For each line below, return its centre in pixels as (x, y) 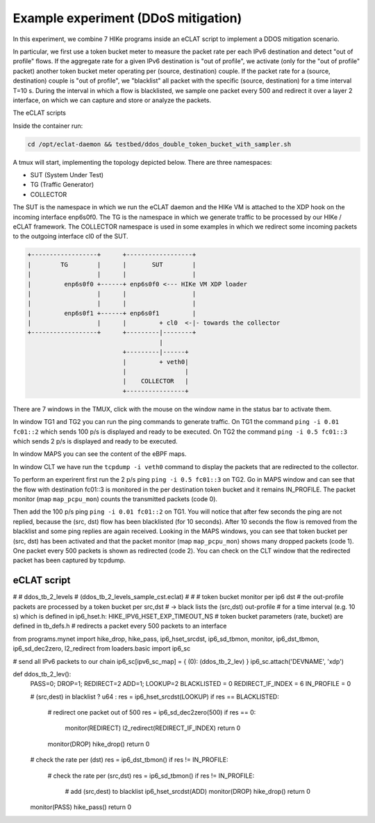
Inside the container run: (48, 126)
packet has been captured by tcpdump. (69, 560)
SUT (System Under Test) (67, 175)
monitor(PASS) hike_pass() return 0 (81, 807)
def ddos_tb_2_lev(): (42, 674)
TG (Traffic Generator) (62, 185)
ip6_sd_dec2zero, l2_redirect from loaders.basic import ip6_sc (102, 649)
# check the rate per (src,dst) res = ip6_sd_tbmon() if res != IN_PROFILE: (151, 776)
